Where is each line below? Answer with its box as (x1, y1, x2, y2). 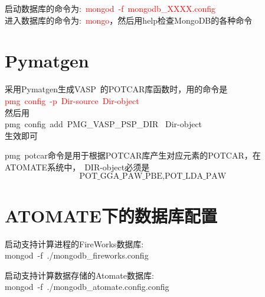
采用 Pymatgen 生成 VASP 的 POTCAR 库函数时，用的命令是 (5, 83, 228, 95)
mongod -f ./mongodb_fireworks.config (5, 249, 149, 262)
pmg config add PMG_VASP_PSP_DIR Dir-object (5, 118, 202, 130)
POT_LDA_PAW (164, 172, 227, 181)
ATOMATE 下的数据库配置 (5, 203, 218, 227)
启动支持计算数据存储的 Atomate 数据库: (5, 269, 154, 281)
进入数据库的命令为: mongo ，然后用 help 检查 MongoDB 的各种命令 (5, 14, 253, 26)
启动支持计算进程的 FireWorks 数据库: (5, 237, 144, 250)
